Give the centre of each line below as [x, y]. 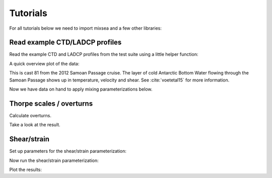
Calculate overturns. [30, 115]
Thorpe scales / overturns [51, 103]
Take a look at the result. [35, 125]
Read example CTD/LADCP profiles [65, 42]
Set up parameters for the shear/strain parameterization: [68, 151]
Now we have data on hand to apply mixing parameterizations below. [81, 89]
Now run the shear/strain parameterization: [54, 160]
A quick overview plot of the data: [44, 63]
